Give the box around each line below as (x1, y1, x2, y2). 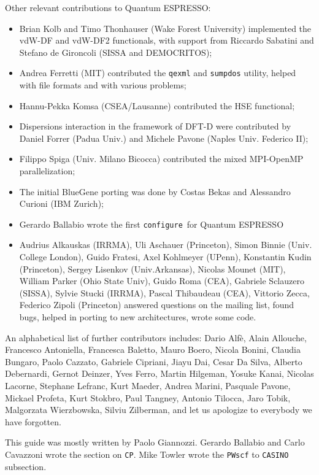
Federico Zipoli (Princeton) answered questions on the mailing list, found (19, 298, 294, 311)
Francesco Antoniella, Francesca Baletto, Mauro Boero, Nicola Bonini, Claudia (5, 343, 301, 356)
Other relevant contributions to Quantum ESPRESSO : (5, 1, 211, 14)
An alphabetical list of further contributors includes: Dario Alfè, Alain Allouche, (5, 331, 307, 344)
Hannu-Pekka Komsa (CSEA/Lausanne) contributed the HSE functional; (19, 99, 295, 112)
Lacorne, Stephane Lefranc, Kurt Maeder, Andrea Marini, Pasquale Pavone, (5, 379, 291, 392)
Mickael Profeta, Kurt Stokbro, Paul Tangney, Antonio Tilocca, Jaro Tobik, (5, 391, 291, 404)
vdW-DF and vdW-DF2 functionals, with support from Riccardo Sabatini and (19, 34, 314, 47)
